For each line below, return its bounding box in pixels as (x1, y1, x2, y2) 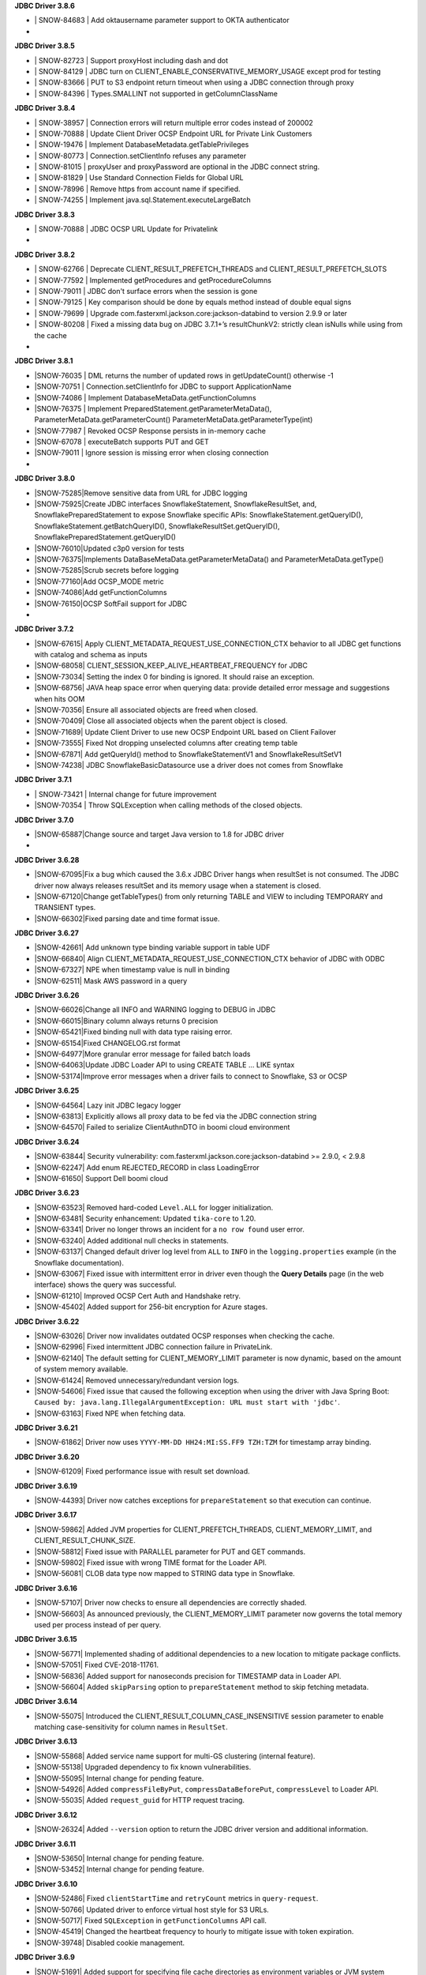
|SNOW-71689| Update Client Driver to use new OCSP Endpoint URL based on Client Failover (34, 727, 337, 736)
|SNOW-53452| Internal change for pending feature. (34, 1864, 204, 1874)
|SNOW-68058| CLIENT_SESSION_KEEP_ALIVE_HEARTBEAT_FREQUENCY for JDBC (34, 660, 308, 671)
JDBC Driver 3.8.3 (14, 209, 75, 219)
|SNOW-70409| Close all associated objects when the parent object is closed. (34, 716, 288, 726)
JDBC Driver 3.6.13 (14, 1736, 78, 1746)
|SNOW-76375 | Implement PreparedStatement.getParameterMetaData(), (34, 404, 272, 413)
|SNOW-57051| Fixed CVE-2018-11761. (34, 1660, 159, 1670)
